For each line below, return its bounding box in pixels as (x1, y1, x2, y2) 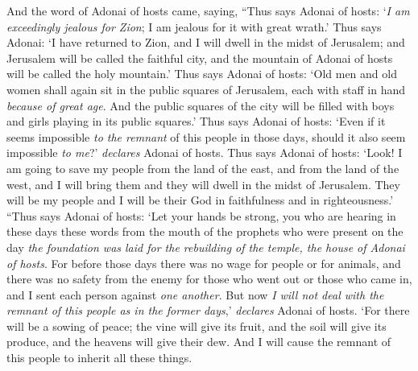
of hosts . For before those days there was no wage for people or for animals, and (6, 254, 401, 271)
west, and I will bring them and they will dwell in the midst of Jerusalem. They (6, 175, 400, 192)
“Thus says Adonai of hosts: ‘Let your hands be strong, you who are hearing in (6, 207, 396, 224)
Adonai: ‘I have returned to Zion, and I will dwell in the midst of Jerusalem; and (6, 34, 405, 51)
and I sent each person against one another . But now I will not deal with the (6, 286, 384, 303)
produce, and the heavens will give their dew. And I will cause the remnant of (6, 333, 391, 350)
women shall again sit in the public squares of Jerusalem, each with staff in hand (6, 80, 405, 97)
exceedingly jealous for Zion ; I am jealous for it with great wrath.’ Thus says (6, 18, 382, 35)
